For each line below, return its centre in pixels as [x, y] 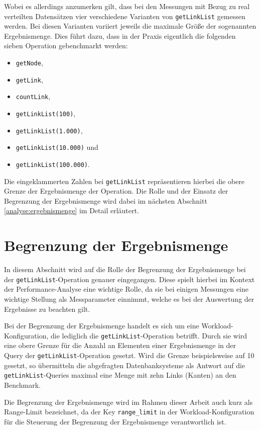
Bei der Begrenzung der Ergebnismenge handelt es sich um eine [102, 326]
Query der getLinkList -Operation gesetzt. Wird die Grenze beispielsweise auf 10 [129, 355]
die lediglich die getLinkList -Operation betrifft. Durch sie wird [149, 335]
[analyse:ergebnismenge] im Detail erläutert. [72, 210]
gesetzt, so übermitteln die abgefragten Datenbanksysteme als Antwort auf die [125, 365]
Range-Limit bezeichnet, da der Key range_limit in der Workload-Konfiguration [129, 412]
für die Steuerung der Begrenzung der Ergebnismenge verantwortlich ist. [115, 421]
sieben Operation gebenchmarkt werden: [66, 46]
